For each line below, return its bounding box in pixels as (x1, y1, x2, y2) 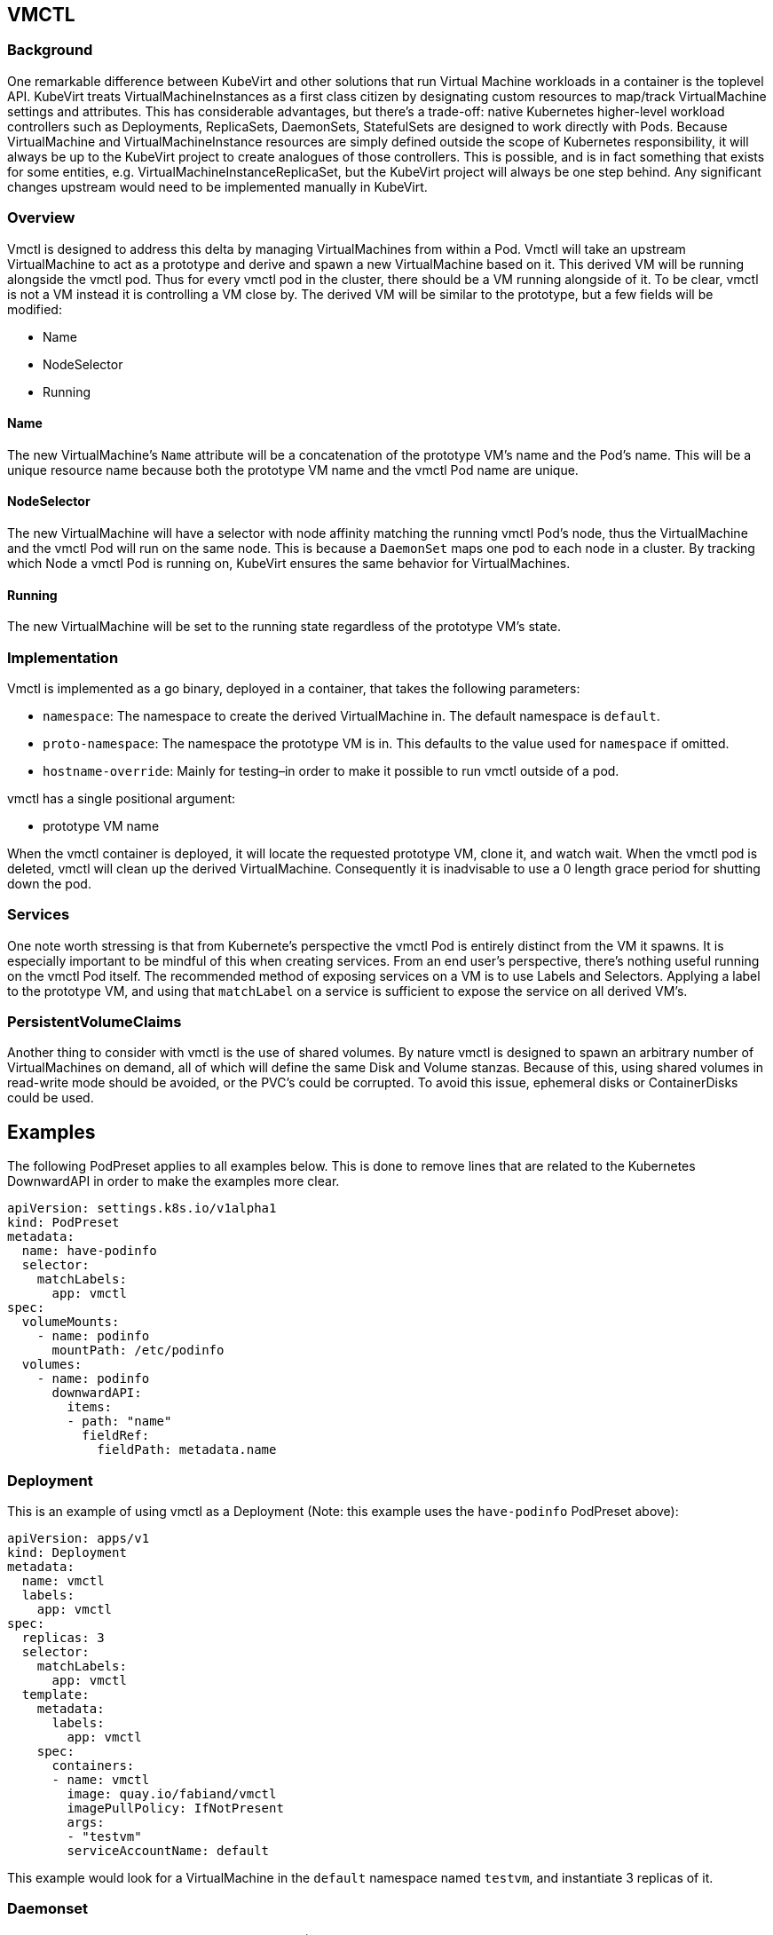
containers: (51, 1758, 135, 1773)
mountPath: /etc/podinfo (51, 1343, 225, 1358)
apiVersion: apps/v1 (7, 1531, 150, 1546)
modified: (7, 301, 62, 317)
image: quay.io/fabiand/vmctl (67, 1787, 277, 1802)
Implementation (7, 648, 119, 667)
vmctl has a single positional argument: (7, 790, 236, 806)
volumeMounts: (21, 1315, 120, 1330)
